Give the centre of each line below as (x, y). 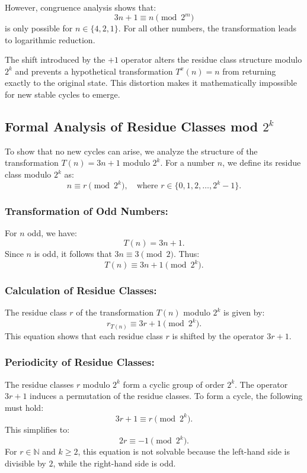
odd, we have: (52, 233)
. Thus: (186, 253)
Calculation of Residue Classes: (81, 290)
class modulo (28, 174)
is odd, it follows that (73, 253)
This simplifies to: (37, 429)
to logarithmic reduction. (50, 39)
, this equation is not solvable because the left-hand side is (184, 451)
